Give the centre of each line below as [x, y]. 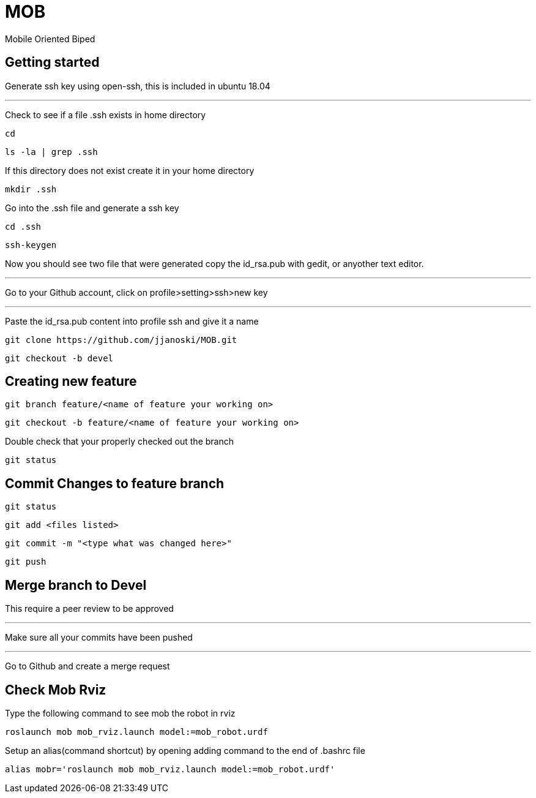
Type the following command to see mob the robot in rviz [120, 713]
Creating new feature [71, 382]
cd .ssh [23, 226]
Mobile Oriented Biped [50, 39]
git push [26, 562]
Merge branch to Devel [76, 585]
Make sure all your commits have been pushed [99, 638]
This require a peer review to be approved [89, 609]
